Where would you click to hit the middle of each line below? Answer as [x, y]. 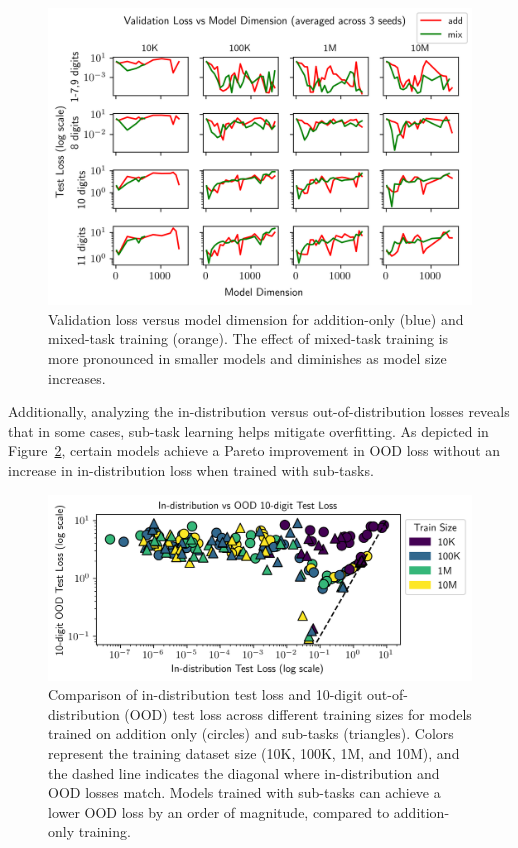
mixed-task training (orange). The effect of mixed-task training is [248, 338]
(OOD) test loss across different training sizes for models [298, 713]
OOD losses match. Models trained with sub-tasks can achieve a [244, 792]
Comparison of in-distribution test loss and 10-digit [205, 694]
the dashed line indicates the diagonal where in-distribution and [244, 772]
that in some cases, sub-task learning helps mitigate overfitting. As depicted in [248, 430]
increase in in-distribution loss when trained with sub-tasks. [191, 470]
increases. [77, 377]
